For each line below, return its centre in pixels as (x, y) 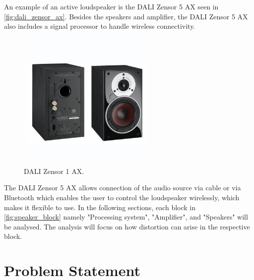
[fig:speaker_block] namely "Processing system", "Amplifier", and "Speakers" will (126, 217)
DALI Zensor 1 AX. (54, 171)
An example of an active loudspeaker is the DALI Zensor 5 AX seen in (111, 6)
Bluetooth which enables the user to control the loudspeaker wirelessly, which (122, 197)
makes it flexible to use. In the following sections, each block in (100, 207)
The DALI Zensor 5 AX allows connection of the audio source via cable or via (123, 188)
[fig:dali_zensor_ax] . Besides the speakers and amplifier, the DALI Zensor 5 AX (126, 16)
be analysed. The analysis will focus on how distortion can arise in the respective (127, 226)
